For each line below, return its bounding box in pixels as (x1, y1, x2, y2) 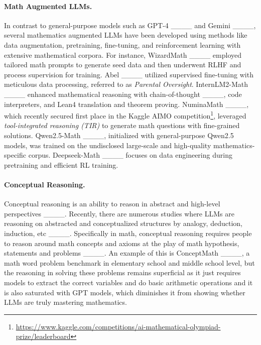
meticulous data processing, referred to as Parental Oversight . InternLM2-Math (4, 79, 248, 89)
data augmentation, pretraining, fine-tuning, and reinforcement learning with (4, 39, 241, 50)
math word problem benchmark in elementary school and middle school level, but (4, 257, 255, 268)
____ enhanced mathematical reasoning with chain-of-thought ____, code (4, 88, 242, 99)
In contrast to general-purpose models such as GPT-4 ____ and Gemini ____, (4, 20, 256, 30)
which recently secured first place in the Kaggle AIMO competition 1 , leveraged (4, 109, 246, 121)
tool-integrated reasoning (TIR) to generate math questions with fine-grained (4, 120, 240, 131)
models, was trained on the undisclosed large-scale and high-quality (4, 140, 211, 150)
